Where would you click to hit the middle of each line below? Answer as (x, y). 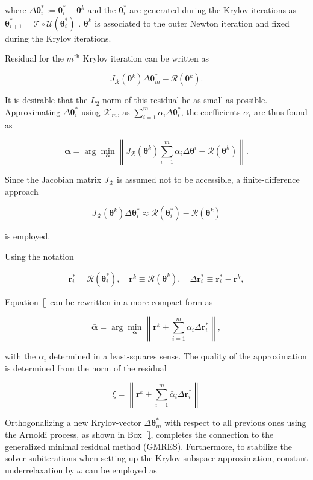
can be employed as (121, 469)
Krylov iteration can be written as (146, 58)
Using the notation (39, 257)
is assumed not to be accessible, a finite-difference (208, 179)
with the (20, 356)
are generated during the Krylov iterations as (213, 10)
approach (22, 191)
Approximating (33, 111)
